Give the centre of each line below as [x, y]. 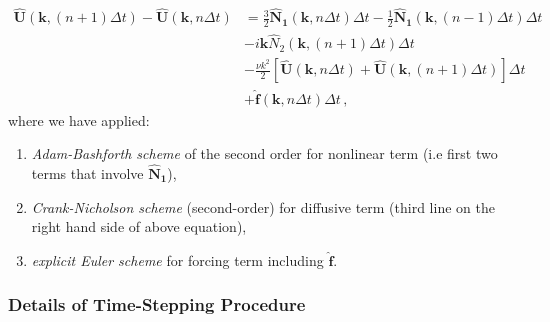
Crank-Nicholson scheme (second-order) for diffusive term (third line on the [263, 206]
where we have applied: [79, 119]
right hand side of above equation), [139, 226]
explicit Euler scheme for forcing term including [177, 259]
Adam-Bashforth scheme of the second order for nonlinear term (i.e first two [264, 153]
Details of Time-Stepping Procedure [157, 304]
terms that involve [87, 173]
